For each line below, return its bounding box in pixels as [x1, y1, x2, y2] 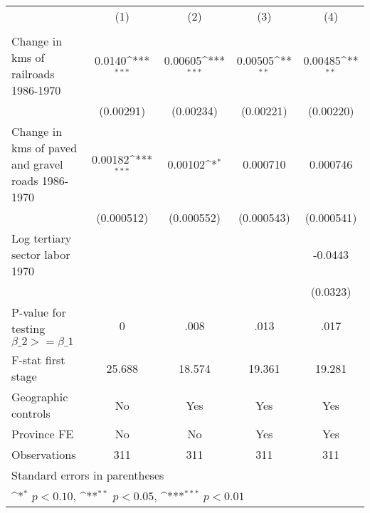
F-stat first [11, 351, 65, 368]
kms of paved [11, 139, 78, 156]
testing [11, 320, 46, 337]
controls [11, 405, 51, 421]
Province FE [11, 425, 74, 442]
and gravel [11, 156, 63, 172]
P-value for [11, 304, 66, 320]
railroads [11, 65, 55, 82]
